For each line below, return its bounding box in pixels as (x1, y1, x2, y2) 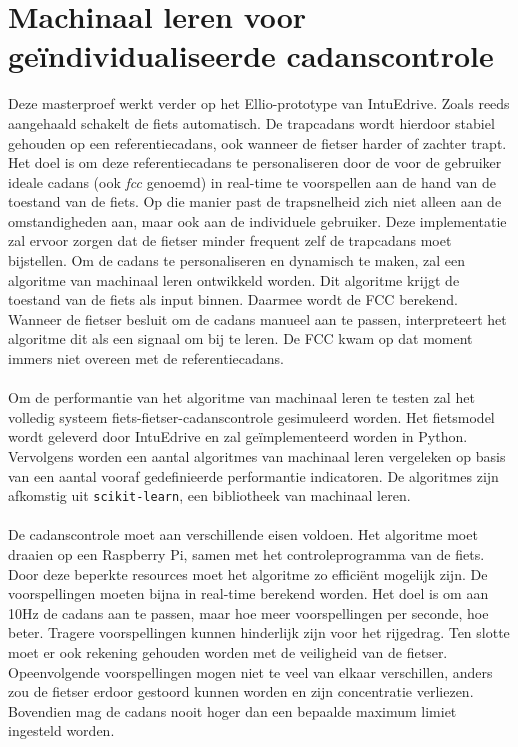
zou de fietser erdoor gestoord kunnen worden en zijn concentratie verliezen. (8, 681, 474, 702)
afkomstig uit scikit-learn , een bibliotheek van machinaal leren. (8, 485, 411, 506)
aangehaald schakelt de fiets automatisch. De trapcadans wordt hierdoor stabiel (8, 112, 495, 133)
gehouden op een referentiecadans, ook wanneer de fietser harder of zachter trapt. (8, 132, 507, 153)
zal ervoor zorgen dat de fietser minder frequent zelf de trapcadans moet (8, 230, 452, 251)
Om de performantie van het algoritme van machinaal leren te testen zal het (8, 387, 475, 408)
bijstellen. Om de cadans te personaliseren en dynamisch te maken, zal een (8, 250, 465, 271)
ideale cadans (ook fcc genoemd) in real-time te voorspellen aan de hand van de (8, 171, 497, 192)
